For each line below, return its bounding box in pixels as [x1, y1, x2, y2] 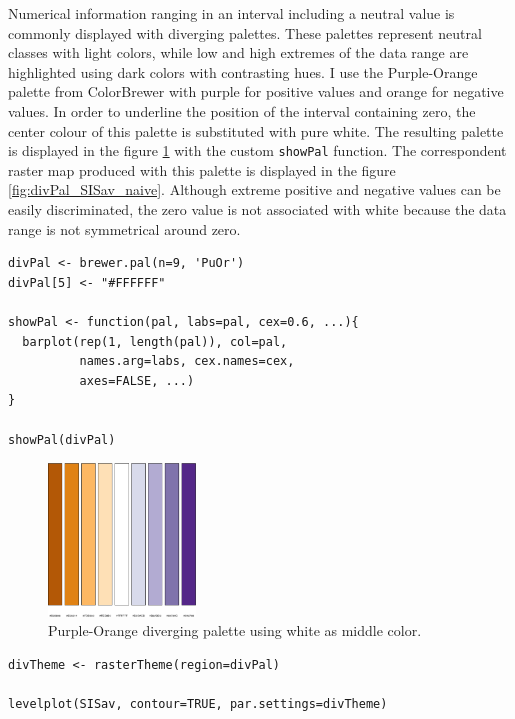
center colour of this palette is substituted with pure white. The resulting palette [8, 120, 504, 141]
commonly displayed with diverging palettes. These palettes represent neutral [8, 22, 482, 43]
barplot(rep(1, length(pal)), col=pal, [22, 334, 288, 349]
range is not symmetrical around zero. [8, 218, 241, 239]
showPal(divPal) [8, 432, 116, 447]
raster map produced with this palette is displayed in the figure [8, 159, 396, 180]
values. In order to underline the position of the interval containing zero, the [8, 100, 476, 121]
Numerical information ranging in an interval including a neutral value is [8, 3, 455, 23]
